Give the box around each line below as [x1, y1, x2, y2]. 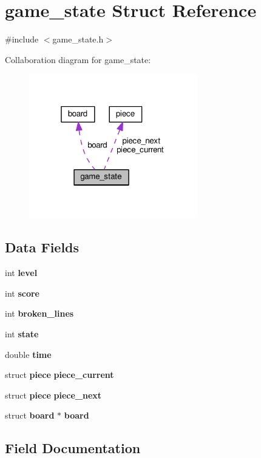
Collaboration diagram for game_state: [5, 53, 151, 66]
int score [5, 286, 39, 299]
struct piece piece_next [5, 388, 102, 401]
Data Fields [5, 238, 80, 257]
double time [5, 348, 52, 360]
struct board [5, 409, 55, 422]
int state [5, 327, 39, 340]
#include [5, 33, 39, 45]
